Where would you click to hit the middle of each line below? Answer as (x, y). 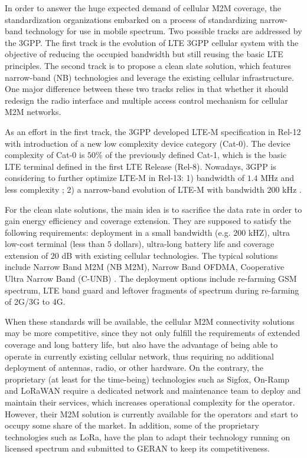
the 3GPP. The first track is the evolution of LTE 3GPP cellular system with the (152, 42)
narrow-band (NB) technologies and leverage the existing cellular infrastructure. (149, 77)
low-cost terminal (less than (55, 244)
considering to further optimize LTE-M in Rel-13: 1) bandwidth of (125, 178)
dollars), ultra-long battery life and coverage (194, 244)
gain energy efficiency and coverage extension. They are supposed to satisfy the (148, 221)
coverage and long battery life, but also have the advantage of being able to (141, 345)
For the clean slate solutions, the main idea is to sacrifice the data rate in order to (153, 209)
